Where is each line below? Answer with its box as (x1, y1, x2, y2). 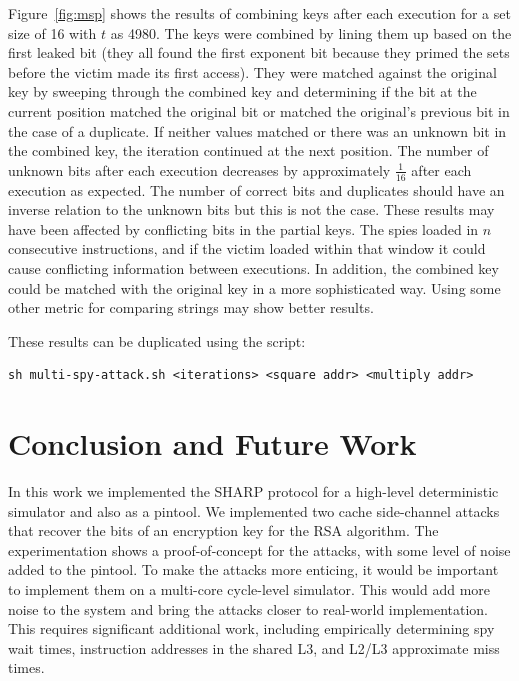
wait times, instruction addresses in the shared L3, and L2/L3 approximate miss (8, 637, 500, 658)
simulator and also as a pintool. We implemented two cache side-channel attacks (8, 500, 500, 521)
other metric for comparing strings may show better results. (8, 297, 374, 318)
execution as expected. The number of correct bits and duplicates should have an (8, 179, 505, 200)
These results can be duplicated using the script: (8, 330, 306, 351)
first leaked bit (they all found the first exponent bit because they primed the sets (8, 42, 510, 63)
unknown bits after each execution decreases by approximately (8, 159, 391, 180)
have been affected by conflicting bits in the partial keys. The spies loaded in (8, 218, 479, 239)
